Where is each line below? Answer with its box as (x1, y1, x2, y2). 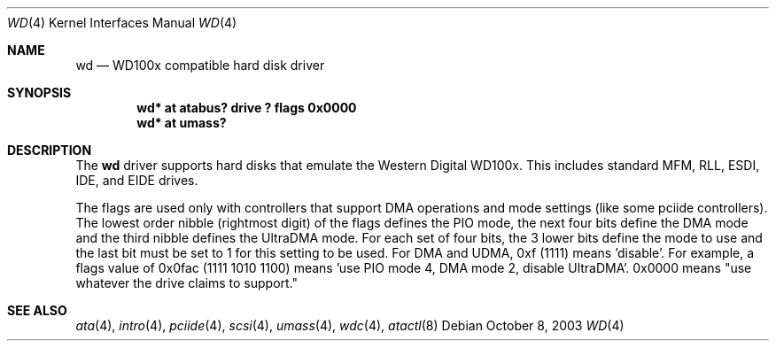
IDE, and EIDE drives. (75, 173, 198, 188)
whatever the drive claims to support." (75, 275, 298, 290)
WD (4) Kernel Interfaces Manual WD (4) (7, 15, 237, 30)
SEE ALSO (7, 303, 67, 318)
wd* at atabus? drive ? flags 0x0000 (136, 100, 357, 115)
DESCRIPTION (7, 143, 92, 158)
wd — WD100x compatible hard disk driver (75, 58, 325, 73)
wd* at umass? (136, 115, 227, 130)
